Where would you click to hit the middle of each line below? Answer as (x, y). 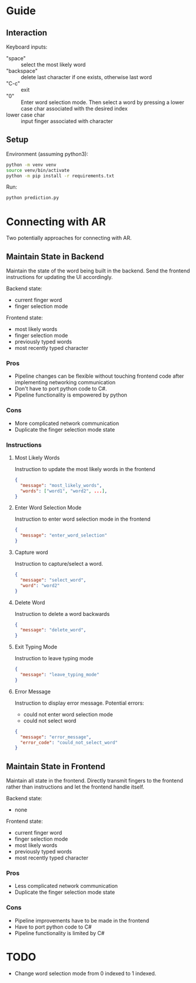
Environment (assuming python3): (47, 154)
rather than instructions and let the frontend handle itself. (75, 787)
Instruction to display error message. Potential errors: (79, 703)
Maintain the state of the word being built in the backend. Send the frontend (98, 271)
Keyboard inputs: (27, 47)
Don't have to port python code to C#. (61, 389)
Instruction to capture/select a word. (59, 564)
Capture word (31, 552)
